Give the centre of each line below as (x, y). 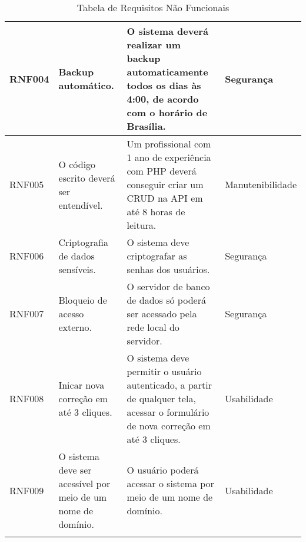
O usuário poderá (163, 470)
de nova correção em (169, 426)
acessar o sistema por (170, 483)
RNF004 (29, 78)
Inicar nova (82, 385)
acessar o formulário (168, 412)
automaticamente (167, 72)
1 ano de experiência (169, 157)
